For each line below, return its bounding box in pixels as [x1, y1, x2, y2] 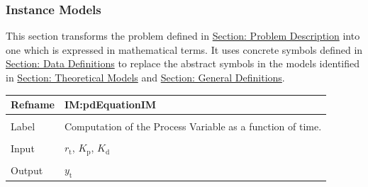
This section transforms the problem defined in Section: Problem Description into [6, 28, 360, 43]
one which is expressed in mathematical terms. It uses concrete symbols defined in [6, 42, 363, 57]
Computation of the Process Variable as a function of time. [64, 119, 322, 134]
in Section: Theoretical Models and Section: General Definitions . [6, 70, 285, 84]
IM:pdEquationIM [64, 97, 157, 112]
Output [11, 162, 43, 177]
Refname [11, 97, 55, 112]
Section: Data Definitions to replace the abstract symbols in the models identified [6, 56, 360, 71]
